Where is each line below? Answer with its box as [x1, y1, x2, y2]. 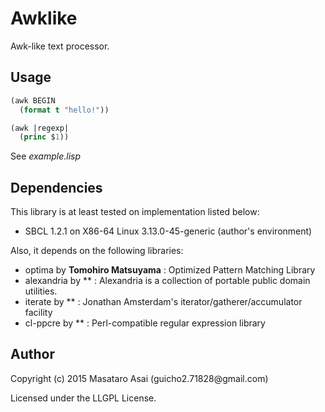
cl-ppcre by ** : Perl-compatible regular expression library [24, 317, 266, 329]
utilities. [24, 285, 58, 297]
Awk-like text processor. [10, 40, 110, 52]
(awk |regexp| [10, 123, 70, 133]
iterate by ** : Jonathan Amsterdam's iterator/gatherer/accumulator [24, 296, 303, 308]
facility [24, 307, 53, 319]
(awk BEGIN [10, 95, 56, 106]
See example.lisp [10, 150, 81, 162]
